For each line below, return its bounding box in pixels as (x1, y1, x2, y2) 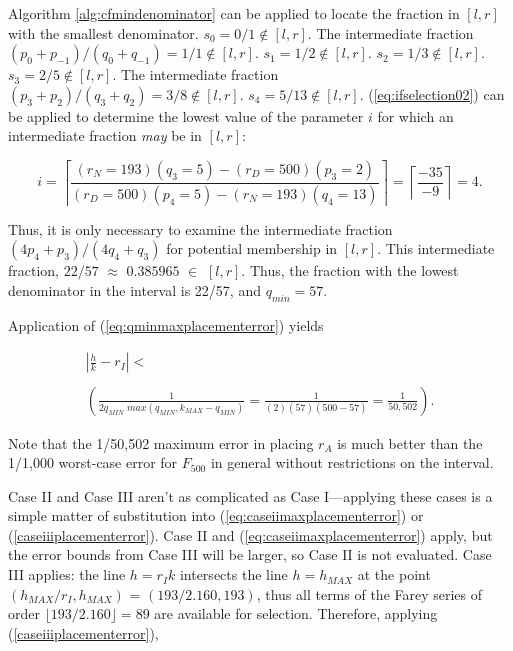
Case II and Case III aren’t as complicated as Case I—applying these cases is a (8, 485, 493, 506)
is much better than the (337, 432, 483, 453)
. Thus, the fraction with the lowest (241, 260, 459, 281)
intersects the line (179, 564, 288, 585)
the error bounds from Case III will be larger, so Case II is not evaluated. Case (8, 544, 492, 565)
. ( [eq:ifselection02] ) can (359, 83, 505, 104)
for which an (377, 105, 454, 126)
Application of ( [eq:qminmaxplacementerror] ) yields (8, 314, 324, 335)
